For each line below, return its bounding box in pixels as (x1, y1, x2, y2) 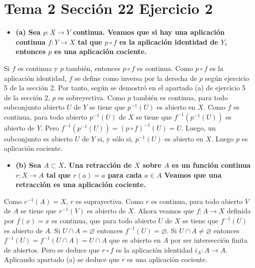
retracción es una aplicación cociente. (15, 179, 146, 190)
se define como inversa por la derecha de (74, 72, 197, 83)
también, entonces (65, 63, 121, 73)
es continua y (17, 63, 58, 73)
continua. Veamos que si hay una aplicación (73, 27, 225, 37)
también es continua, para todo (133, 92, 228, 102)
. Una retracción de (64, 160, 132, 170)
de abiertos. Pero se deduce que (4, 244, 100, 255)
